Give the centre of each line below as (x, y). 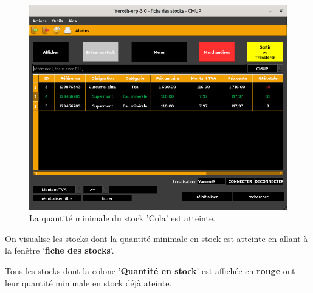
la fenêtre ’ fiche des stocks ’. (60, 250)
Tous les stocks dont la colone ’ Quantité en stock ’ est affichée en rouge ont (150, 270)
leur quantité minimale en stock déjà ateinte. (88, 282)
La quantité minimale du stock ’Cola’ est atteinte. (122, 218)
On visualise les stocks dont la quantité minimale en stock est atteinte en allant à (156, 238)
